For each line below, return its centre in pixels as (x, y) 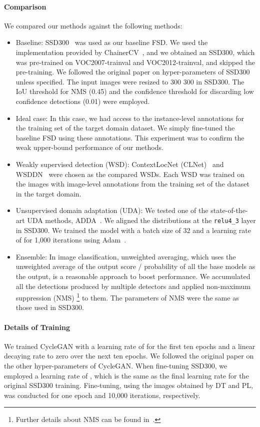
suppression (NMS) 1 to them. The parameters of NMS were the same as (127, 297)
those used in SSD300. (50, 307)
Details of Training (37, 327)
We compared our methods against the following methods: (93, 25)
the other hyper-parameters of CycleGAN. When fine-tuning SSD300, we (116, 365)
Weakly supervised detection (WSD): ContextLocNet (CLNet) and (120, 164)
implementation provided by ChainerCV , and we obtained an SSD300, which (135, 52)
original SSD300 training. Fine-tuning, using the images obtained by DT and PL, (128, 385)
